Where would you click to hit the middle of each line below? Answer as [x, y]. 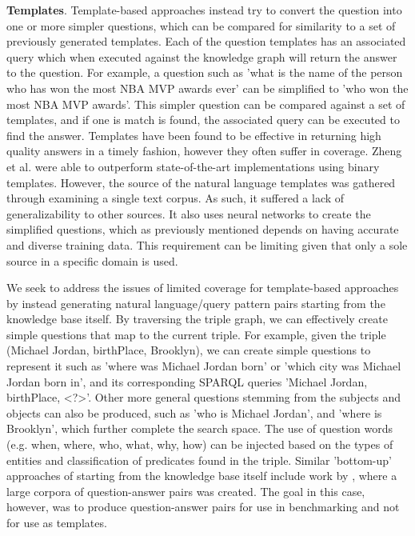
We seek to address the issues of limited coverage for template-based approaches [203, 288]
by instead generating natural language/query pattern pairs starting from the [196, 303]
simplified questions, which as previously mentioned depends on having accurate [203, 229]
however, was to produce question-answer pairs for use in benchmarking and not [203, 507]
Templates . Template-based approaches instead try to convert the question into [204, 10]
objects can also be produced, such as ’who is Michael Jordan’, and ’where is [194, 412]
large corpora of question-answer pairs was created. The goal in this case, [186, 491]
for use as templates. [57, 522]
